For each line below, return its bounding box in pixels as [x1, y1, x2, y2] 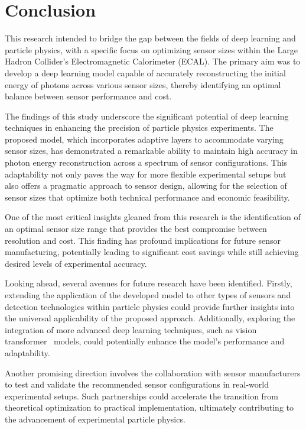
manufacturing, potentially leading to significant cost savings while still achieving [5, 246, 299, 258]
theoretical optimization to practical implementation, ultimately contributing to [5, 401, 294, 414]
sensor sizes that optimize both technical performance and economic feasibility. [5, 191, 290, 203]
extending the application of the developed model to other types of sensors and [5, 289, 291, 301]
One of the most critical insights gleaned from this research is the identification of [5, 211, 301, 223]
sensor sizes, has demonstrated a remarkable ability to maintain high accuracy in [5, 144, 298, 157]
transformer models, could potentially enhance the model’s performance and [5, 335, 285, 347]
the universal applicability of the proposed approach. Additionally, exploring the [5, 312, 295, 324]
